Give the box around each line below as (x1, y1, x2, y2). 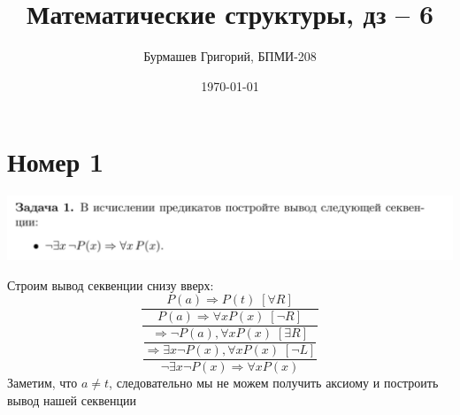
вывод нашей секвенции (7, 390, 136, 409)
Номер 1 (7, 143, 104, 180)
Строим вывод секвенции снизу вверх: (7, 275, 214, 294)
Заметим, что (7, 373, 78, 392)
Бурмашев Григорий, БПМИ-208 (143, 47, 317, 65)
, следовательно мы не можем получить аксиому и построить (109, 373, 439, 392)
